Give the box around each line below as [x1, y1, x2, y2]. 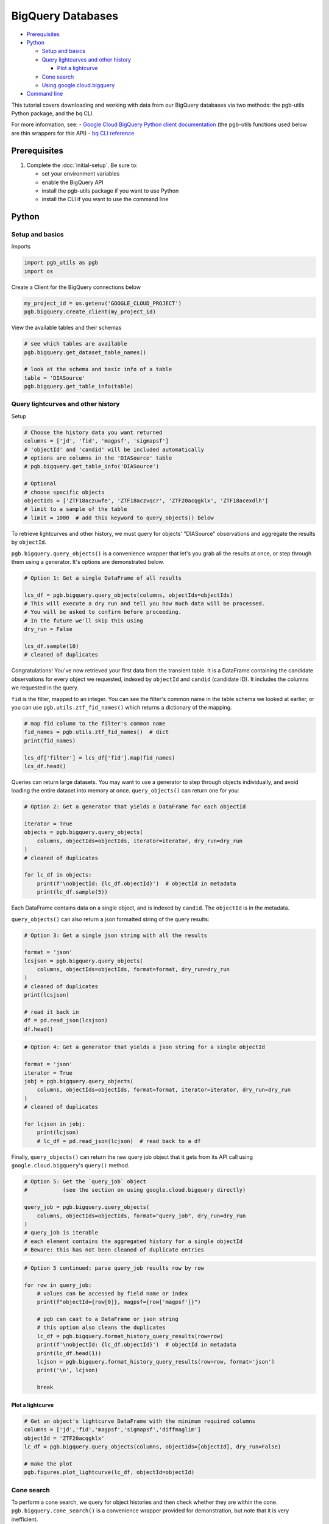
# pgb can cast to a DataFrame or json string [37, 1316, 179, 1323]
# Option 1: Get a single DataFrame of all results [24, 574, 182, 582]
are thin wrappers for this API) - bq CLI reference [11, 129, 135, 137]
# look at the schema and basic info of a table [24, 366, 172, 373]
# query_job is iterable [24, 1229, 99, 1236]
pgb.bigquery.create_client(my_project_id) [24, 308, 157, 315]
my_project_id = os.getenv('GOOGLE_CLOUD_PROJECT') [24, 299, 182, 307]
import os [24, 268, 54, 274]
